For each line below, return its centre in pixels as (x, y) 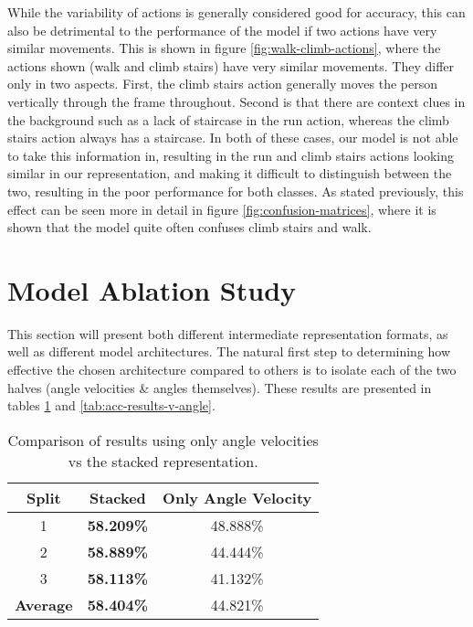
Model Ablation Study (152, 289)
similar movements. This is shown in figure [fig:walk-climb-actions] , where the (224, 48)
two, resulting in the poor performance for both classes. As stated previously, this (236, 191)
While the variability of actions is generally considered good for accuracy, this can (236, 12)
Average (44, 604)
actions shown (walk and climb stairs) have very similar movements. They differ (231, 65)
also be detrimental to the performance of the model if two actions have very (222, 30)
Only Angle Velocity (237, 497)
